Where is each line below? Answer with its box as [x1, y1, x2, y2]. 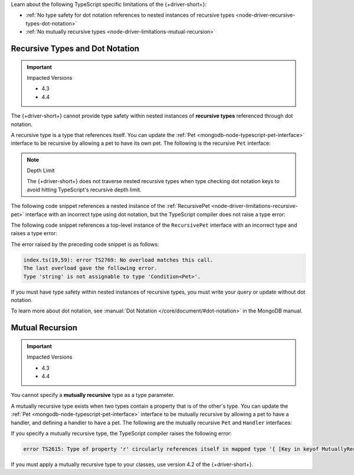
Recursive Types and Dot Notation [11, 43, 140, 53]
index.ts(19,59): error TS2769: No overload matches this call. [23, 256, 214, 263]
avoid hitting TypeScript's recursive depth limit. [27, 186, 142, 193]
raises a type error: [11, 230, 57, 237]
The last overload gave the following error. [23, 265, 158, 272]
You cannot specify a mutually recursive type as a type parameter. [11, 392, 175, 399]
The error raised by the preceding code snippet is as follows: [11, 240, 159, 248]
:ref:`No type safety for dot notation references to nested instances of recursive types [25, 12, 235, 19]
